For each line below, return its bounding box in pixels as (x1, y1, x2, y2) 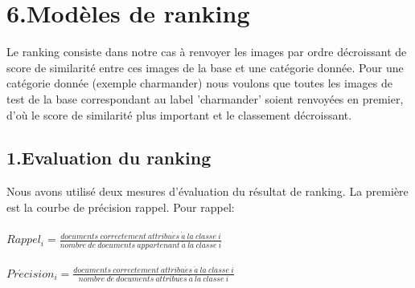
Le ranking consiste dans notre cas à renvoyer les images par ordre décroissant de (6, 43, 407, 60)
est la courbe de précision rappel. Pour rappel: (6, 198, 235, 215)
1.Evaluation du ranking (6, 145, 212, 170)
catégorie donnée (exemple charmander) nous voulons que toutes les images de (6, 75, 392, 91)
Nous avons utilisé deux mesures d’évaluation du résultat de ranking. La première (6, 183, 409, 200)
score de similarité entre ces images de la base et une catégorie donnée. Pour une (6, 59, 404, 75)
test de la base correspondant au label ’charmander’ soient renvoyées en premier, (6, 90, 404, 107)
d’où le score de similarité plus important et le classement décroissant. (6, 106, 352, 123)
